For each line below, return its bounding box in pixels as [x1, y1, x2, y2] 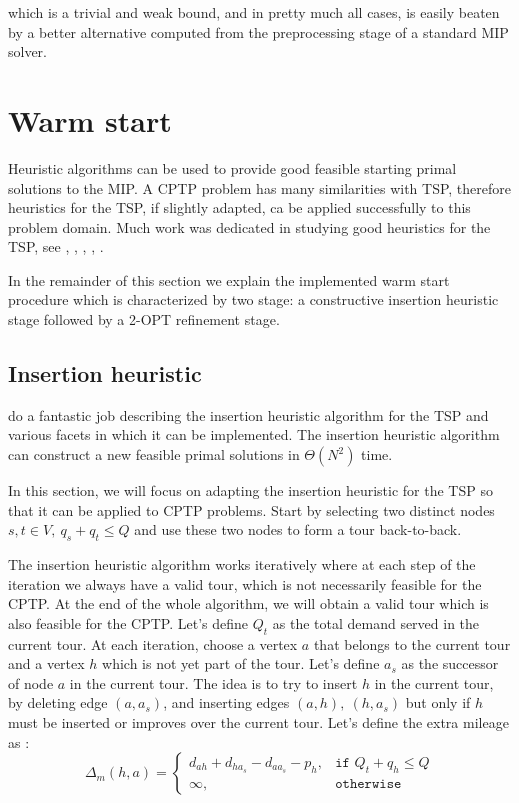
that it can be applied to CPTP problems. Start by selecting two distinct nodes [8, 499, 495, 520]
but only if [405, 692, 471, 713]
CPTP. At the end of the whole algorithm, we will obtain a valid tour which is [8, 593, 489, 614]
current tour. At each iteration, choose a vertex [8, 633, 298, 654]
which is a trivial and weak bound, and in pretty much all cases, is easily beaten [8, 2, 500, 22]
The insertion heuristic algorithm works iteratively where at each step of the [8, 554, 476, 575]
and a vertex [8, 653, 85, 674]
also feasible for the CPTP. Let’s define [8, 612, 249, 633]
